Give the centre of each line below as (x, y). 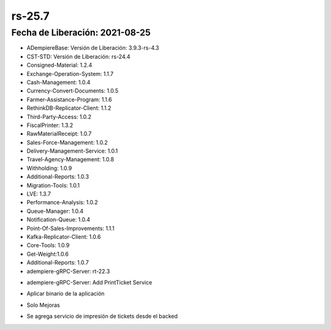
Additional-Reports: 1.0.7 (58, 263)
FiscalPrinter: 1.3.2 (50, 125)
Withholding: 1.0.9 (49, 168)
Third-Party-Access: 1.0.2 (59, 117)
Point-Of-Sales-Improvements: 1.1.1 (70, 228)
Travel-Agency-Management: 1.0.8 (70, 159)
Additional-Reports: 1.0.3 (58, 177)
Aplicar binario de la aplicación (66, 294)
